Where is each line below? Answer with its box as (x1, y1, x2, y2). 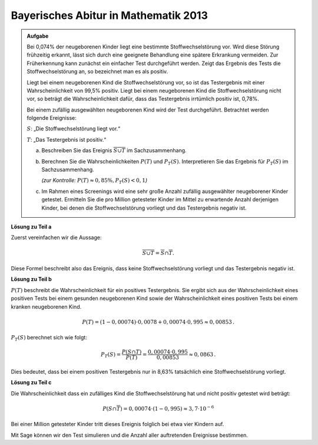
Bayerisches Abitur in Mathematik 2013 (11, 9, 208, 22)
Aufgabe (26, 32, 49, 40)
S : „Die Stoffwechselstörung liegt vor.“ (26, 125, 121, 132)
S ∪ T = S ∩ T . (142, 250, 175, 256)
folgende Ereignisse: (26, 114, 77, 122)
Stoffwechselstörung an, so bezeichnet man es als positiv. (26, 68, 168, 75)
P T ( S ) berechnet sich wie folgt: (11, 334, 88, 342)
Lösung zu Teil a (11, 223, 52, 230)
